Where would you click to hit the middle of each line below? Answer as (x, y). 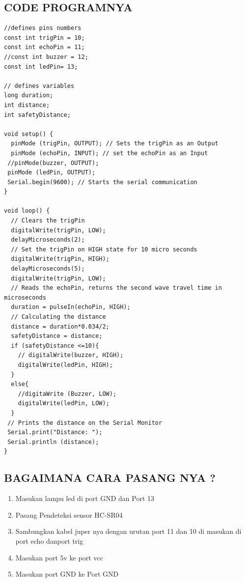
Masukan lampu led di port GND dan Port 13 (85, 498)
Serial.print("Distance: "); (55, 432)
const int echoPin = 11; (44, 47)
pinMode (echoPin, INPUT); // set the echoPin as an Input (109, 153)
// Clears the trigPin (48, 221)
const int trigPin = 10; (44, 38)
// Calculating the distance (58, 317)
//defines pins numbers (43, 28)
